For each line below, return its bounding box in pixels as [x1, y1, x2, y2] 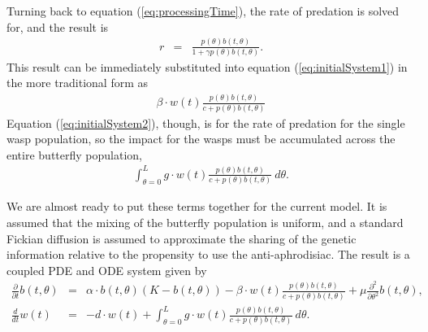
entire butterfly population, [6, 146, 142, 163]
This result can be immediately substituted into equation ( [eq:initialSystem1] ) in [6, 58, 408, 75]
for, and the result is [6, 18, 109, 35]
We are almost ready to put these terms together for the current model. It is [6, 198, 387, 215]
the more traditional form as [6, 74, 149, 91]
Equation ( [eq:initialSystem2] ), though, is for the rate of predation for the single [6, 114, 405, 131]
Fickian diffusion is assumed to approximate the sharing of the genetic [6, 229, 357, 247]
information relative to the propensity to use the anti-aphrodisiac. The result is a [6, 246, 410, 263]
